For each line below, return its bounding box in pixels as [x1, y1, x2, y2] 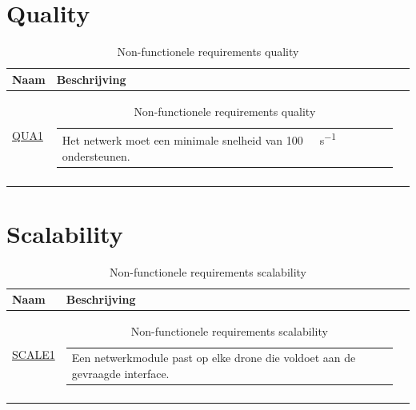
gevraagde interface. [71, 364, 170, 381]
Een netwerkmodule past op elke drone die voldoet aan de [71, 348, 356, 365]
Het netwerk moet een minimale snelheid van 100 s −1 [62, 129, 337, 149]
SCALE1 [12, 345, 55, 362]
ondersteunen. [62, 147, 130, 164]
